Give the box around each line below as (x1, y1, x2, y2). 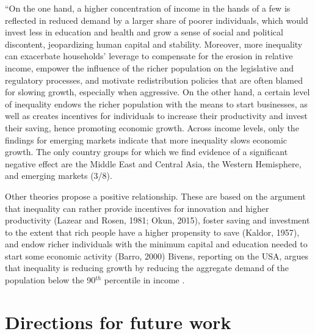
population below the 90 (5, 274, 96, 286)
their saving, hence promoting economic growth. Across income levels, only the (5, 121, 299, 134)
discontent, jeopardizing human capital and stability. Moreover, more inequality (5, 37, 303, 50)
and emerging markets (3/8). (5, 169, 112, 182)
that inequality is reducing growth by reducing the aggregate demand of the (5, 261, 289, 274)
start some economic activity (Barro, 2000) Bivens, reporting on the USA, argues (5, 249, 309, 262)
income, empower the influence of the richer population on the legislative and (5, 61, 294, 74)
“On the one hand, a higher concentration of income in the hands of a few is (5, 2, 291, 14)
